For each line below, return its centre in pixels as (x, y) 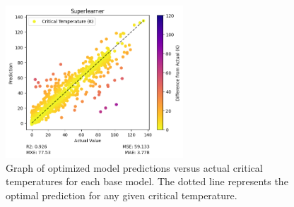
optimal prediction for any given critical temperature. (122, 195)
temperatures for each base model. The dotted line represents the (147, 181)
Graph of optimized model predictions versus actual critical (134, 167)
